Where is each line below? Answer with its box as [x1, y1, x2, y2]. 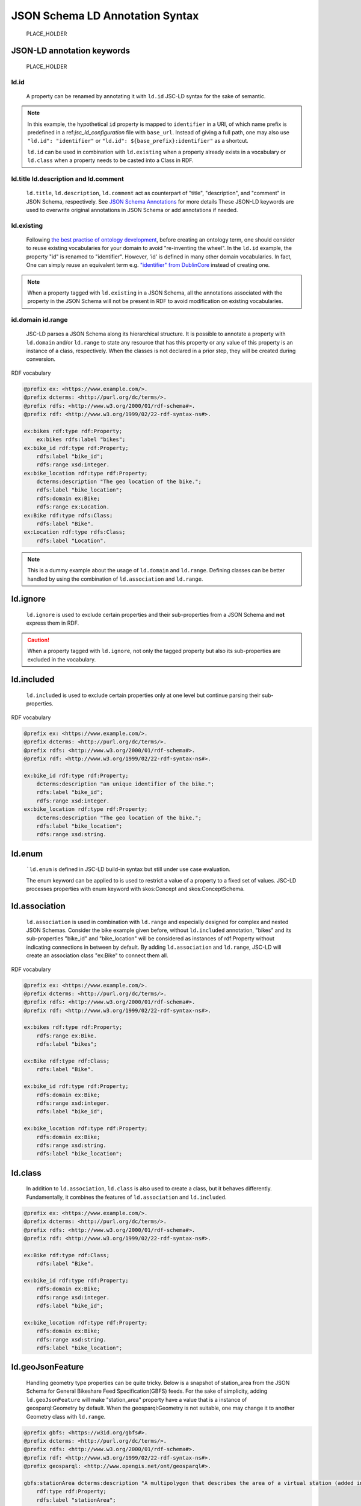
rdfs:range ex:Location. [36, 504, 110, 510]
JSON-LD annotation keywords [11, 46, 131, 56]
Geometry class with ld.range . [26, 1413, 106, 1420]
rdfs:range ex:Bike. [36, 1032, 97, 1039]
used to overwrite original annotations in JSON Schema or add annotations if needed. [26, 206, 238, 213]
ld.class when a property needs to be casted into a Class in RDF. [27, 157, 194, 164]
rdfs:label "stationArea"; [36, 1496, 117, 1503]
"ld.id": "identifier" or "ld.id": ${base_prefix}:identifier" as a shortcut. [27, 137, 249, 145]
